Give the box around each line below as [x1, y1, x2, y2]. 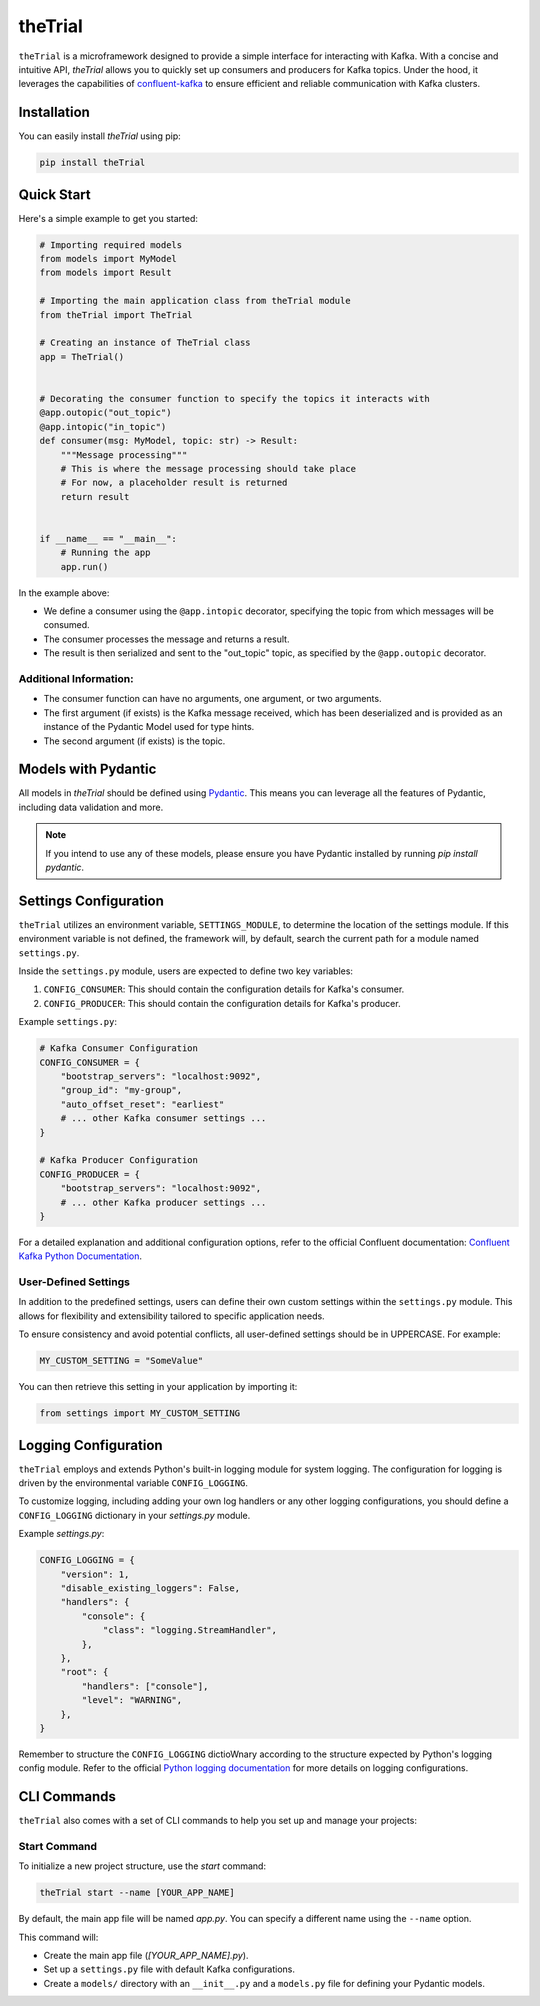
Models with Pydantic [18, 761, 157, 778]
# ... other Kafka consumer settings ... [60, 1113, 267, 1124]
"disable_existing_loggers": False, [60, 1583, 240, 1594]
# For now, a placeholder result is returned [60, 477, 288, 489]
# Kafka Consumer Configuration [39, 1043, 199, 1054]
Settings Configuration [18, 892, 165, 909]
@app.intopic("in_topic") [39, 421, 167, 432]
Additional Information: [18, 672, 134, 685]
